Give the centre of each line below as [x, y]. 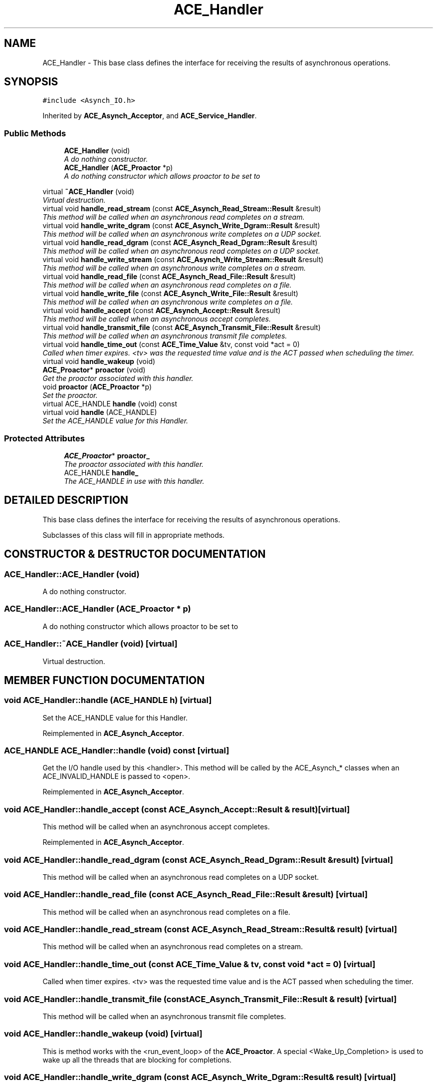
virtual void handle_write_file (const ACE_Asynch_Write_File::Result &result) [170, 294]
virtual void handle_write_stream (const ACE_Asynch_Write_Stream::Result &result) [183, 260]
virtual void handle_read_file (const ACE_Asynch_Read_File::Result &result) [169, 277]
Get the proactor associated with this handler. [118, 378]
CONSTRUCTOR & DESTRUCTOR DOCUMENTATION [135, 554]
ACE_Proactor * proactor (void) [94, 370]
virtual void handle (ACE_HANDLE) [100, 412]
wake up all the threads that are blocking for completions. [137, 1060]
